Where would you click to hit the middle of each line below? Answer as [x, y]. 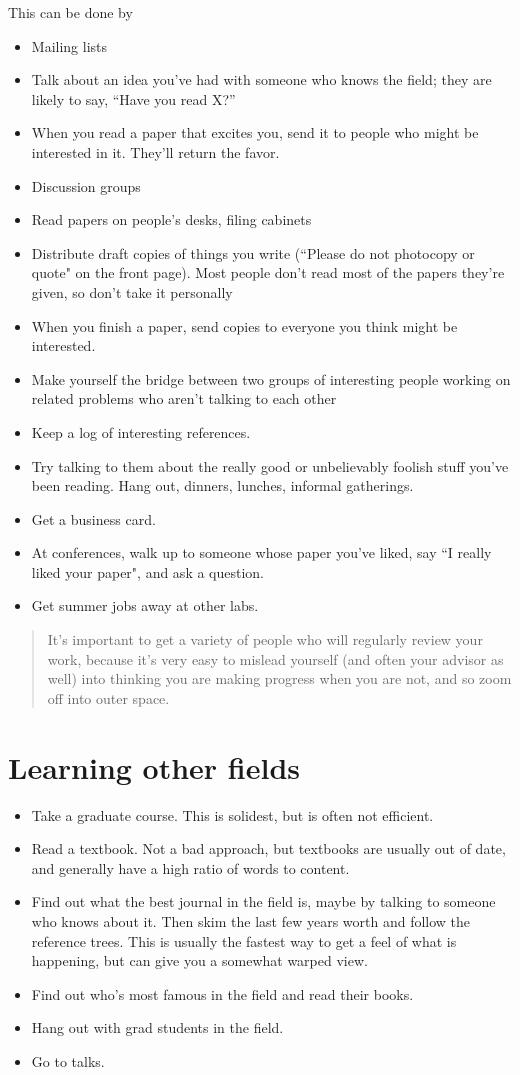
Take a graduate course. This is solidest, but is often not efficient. [232, 814]
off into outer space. [108, 697]
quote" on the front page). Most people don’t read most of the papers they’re [268, 272]
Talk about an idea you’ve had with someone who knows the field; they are [261, 79]
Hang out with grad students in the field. [157, 1027]
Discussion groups [86, 185]
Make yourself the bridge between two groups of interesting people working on [271, 378]
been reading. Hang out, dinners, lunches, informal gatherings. [222, 485]
